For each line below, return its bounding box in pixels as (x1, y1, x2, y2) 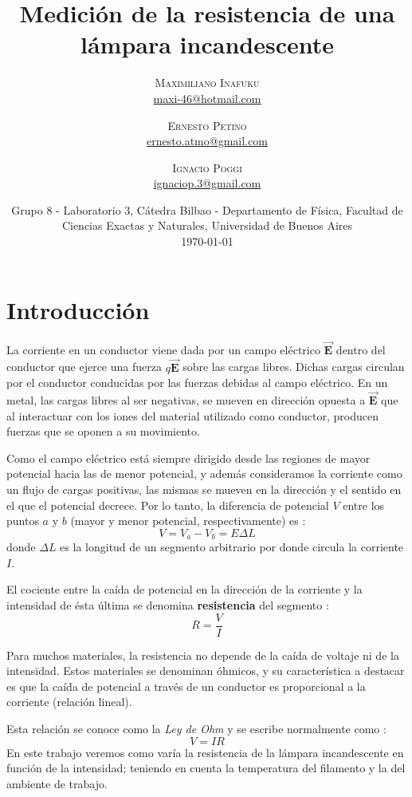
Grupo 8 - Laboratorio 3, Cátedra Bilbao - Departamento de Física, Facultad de (11, 201, 403, 218)
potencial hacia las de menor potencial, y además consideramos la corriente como (6, 465, 402, 482)
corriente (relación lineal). (6, 693, 132, 710)
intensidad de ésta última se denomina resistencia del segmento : (6, 597, 329, 614)
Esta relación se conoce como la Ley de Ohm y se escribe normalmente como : (6, 720, 386, 737)
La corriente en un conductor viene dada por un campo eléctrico (6, 341, 320, 357)
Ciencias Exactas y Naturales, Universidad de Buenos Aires (61, 217, 353, 234)
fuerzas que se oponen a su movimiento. (6, 423, 200, 440)
